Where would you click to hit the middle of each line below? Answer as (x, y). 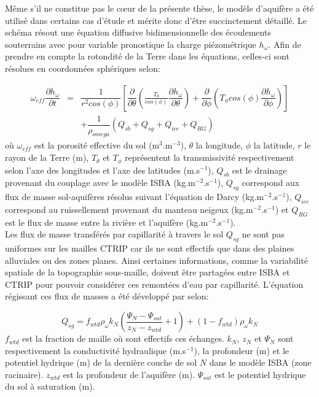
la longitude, (219, 145)
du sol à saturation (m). (50, 386)
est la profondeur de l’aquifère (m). (129, 374)
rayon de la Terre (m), (47, 157)
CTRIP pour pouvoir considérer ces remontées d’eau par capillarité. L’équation (154, 284)
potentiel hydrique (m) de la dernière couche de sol (101, 362)
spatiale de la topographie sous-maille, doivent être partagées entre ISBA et (148, 272)
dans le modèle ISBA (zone (260, 362)
